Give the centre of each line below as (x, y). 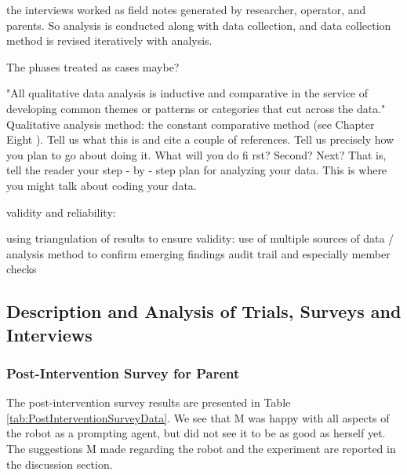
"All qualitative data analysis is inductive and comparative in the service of (187, 93)
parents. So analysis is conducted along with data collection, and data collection (199, 25)
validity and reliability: (61, 212)
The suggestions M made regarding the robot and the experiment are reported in (201, 449)
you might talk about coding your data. (102, 185)
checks (22, 269)
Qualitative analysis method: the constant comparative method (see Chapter (191, 124)
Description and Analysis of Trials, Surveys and (204, 311)
